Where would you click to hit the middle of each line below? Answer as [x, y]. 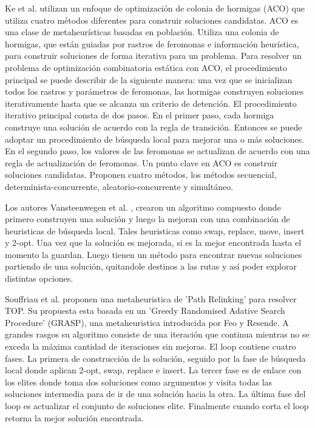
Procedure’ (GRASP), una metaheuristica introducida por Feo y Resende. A [147, 322]
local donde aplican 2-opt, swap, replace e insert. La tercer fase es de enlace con [153, 370]
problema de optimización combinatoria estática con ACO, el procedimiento [146, 67]
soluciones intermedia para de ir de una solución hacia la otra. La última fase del [155, 394]
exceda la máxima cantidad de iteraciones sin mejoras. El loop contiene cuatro [151, 346]
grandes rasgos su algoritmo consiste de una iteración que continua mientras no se [157, 334]
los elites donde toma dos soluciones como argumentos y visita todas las [139, 382]
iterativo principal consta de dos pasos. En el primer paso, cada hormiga [140, 115]
